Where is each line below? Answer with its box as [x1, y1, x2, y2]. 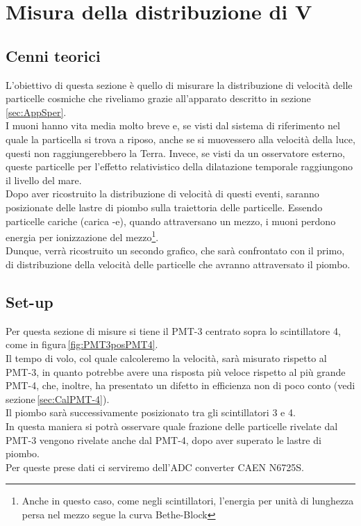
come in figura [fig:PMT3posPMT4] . [6, 337, 158, 352]
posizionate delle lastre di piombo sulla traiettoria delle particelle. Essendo [6, 199, 323, 214]
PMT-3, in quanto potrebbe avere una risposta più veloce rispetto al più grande [6, 364, 346, 379]
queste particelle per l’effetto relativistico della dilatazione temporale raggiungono [6, 159, 353, 174]
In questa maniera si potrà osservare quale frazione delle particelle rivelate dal [6, 418, 338, 433]
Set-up [6, 290, 53, 312]
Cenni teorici [6, 44, 101, 66]
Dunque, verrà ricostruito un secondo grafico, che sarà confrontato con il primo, [6, 243, 345, 258]
